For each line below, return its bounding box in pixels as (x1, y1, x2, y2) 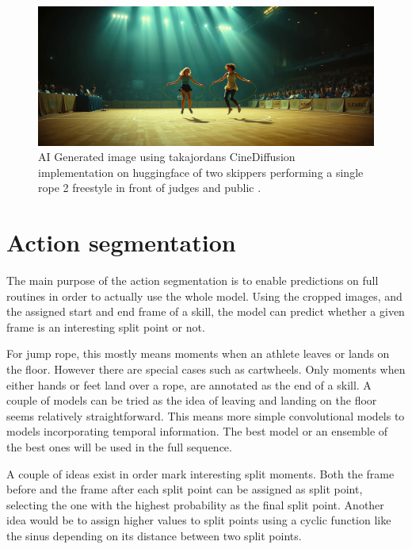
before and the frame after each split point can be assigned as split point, (6, 481, 363, 497)
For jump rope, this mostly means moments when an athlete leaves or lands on (6, 345, 390, 362)
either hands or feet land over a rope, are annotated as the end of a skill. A (6, 376, 372, 393)
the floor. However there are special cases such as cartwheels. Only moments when (6, 361, 406, 378)
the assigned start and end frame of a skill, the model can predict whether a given (6, 303, 405, 320)
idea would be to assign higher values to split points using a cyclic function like (6, 512, 391, 528)
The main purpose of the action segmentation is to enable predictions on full (6, 272, 379, 289)
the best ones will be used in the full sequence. (6, 439, 232, 455)
